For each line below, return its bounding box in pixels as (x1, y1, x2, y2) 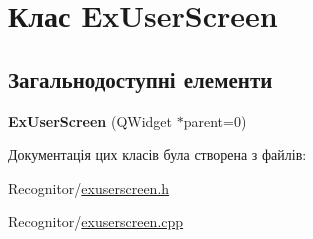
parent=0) (183, 110, 247, 131)
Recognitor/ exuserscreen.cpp (8, 211, 184, 232)
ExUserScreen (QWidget (8, 110, 173, 131)
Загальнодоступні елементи (8, 63, 273, 94)
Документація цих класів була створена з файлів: (8, 144, 307, 165)
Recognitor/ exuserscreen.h (8, 177, 170, 198)
